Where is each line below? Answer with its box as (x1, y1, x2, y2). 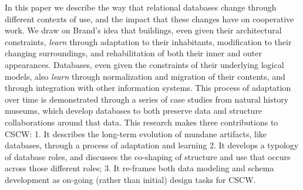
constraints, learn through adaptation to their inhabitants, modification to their (5, 35, 292, 48)
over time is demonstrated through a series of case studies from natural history (5, 93, 289, 105)
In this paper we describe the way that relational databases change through (5, 1, 277, 13)
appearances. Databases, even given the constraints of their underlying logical (5, 58, 284, 70)
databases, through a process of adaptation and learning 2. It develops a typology (5, 139, 299, 151)
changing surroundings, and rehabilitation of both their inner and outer (5, 47, 262, 59)
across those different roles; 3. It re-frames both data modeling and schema (5, 162, 274, 174)
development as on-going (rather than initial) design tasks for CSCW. (5, 173, 256, 185)
